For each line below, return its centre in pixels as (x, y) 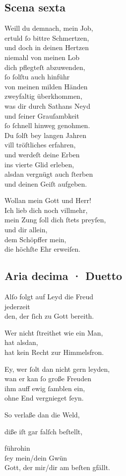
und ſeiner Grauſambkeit (42, 115)
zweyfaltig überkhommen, (43, 96)
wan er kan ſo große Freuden (48, 378)
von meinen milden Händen (46, 86)
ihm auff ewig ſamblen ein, (45, 388)
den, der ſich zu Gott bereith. (49, 316)
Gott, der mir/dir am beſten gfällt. (57, 467)
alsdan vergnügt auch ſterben (49, 174)
